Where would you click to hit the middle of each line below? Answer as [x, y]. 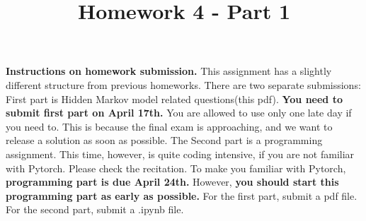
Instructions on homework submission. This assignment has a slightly [169, 71]
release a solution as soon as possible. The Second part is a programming [164, 140]
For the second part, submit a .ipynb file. [95, 209]
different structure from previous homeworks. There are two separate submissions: [183, 84]
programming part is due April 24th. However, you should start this [172, 182]
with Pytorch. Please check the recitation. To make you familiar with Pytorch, [176, 168]
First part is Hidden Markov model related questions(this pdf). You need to [174, 98]
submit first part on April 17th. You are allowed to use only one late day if [179, 113]
